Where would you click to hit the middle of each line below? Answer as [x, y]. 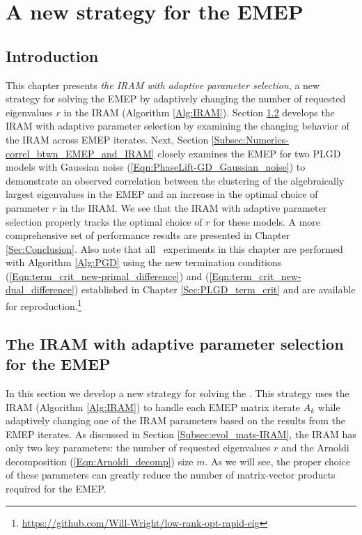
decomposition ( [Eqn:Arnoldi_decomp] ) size [100, 461]
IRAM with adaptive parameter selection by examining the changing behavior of [178, 126]
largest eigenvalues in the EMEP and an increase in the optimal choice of [162, 194]
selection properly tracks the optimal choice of [104, 221]
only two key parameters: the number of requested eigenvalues [138, 448]
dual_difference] [40, 289]
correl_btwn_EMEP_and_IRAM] [80, 153]
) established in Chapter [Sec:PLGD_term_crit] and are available [215, 289]
